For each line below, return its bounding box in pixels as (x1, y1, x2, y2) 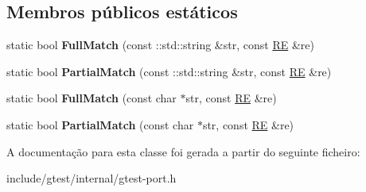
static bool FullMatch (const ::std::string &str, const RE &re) (6, 36, 314, 53)
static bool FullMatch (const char (6, 90, 177, 106)
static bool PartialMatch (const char (6, 116, 194, 132)
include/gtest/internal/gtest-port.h (6, 170, 177, 186)
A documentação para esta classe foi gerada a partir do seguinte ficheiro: (6, 143, 360, 159)
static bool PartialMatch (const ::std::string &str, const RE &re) (6, 63, 332, 79)
